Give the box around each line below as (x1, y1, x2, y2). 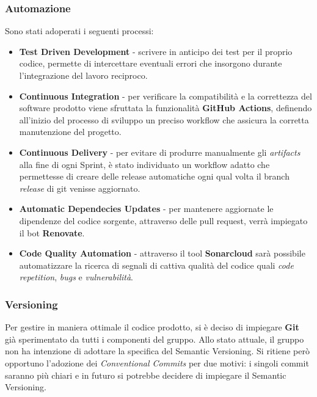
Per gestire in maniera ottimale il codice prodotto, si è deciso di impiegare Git (5, 321, 299, 333)
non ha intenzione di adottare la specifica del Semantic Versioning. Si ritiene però (5, 344, 310, 357)
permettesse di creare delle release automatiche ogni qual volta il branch (19, 170, 290, 183)
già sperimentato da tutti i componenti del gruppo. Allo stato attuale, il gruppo (5, 332, 304, 345)
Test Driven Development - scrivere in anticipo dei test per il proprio (19, 45, 293, 57)
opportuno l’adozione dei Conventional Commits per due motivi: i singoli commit (5, 356, 309, 369)
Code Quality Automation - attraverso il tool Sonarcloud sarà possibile (19, 247, 305, 260)
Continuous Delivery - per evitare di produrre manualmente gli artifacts (19, 145, 301, 158)
